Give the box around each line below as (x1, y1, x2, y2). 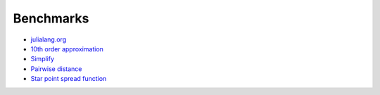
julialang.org (30, 35, 67, 44)
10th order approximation (30, 44, 103, 53)
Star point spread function (30, 75, 107, 83)
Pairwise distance (30, 64, 82, 73)
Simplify (30, 55, 55, 63)
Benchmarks (13, 11, 89, 26)
